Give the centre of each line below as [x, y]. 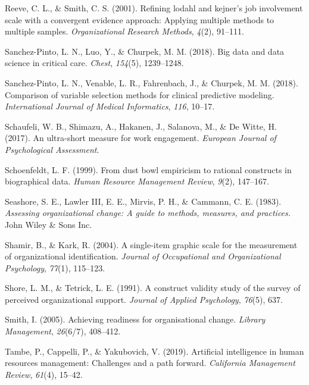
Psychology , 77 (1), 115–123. [55, 267]
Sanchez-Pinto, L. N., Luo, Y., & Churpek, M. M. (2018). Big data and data [145, 51]
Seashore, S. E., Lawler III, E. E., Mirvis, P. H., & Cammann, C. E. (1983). [143, 201]
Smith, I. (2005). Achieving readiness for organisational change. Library [135, 319]
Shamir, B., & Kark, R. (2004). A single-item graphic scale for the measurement [151, 244]
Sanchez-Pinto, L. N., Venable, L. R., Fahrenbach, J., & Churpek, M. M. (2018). [152, 82]
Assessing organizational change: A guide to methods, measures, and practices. [148, 213]
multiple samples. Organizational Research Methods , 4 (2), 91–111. [124, 31]
